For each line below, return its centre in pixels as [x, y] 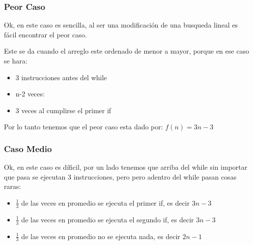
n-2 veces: [30, 94]
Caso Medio [28, 148]
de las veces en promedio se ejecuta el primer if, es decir [105, 202]
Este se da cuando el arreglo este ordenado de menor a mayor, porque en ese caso [126, 51]
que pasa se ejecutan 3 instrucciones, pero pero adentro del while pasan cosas [120, 176]
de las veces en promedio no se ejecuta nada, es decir [101, 236]
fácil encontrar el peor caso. [45, 34]
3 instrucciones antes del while [61, 77]
